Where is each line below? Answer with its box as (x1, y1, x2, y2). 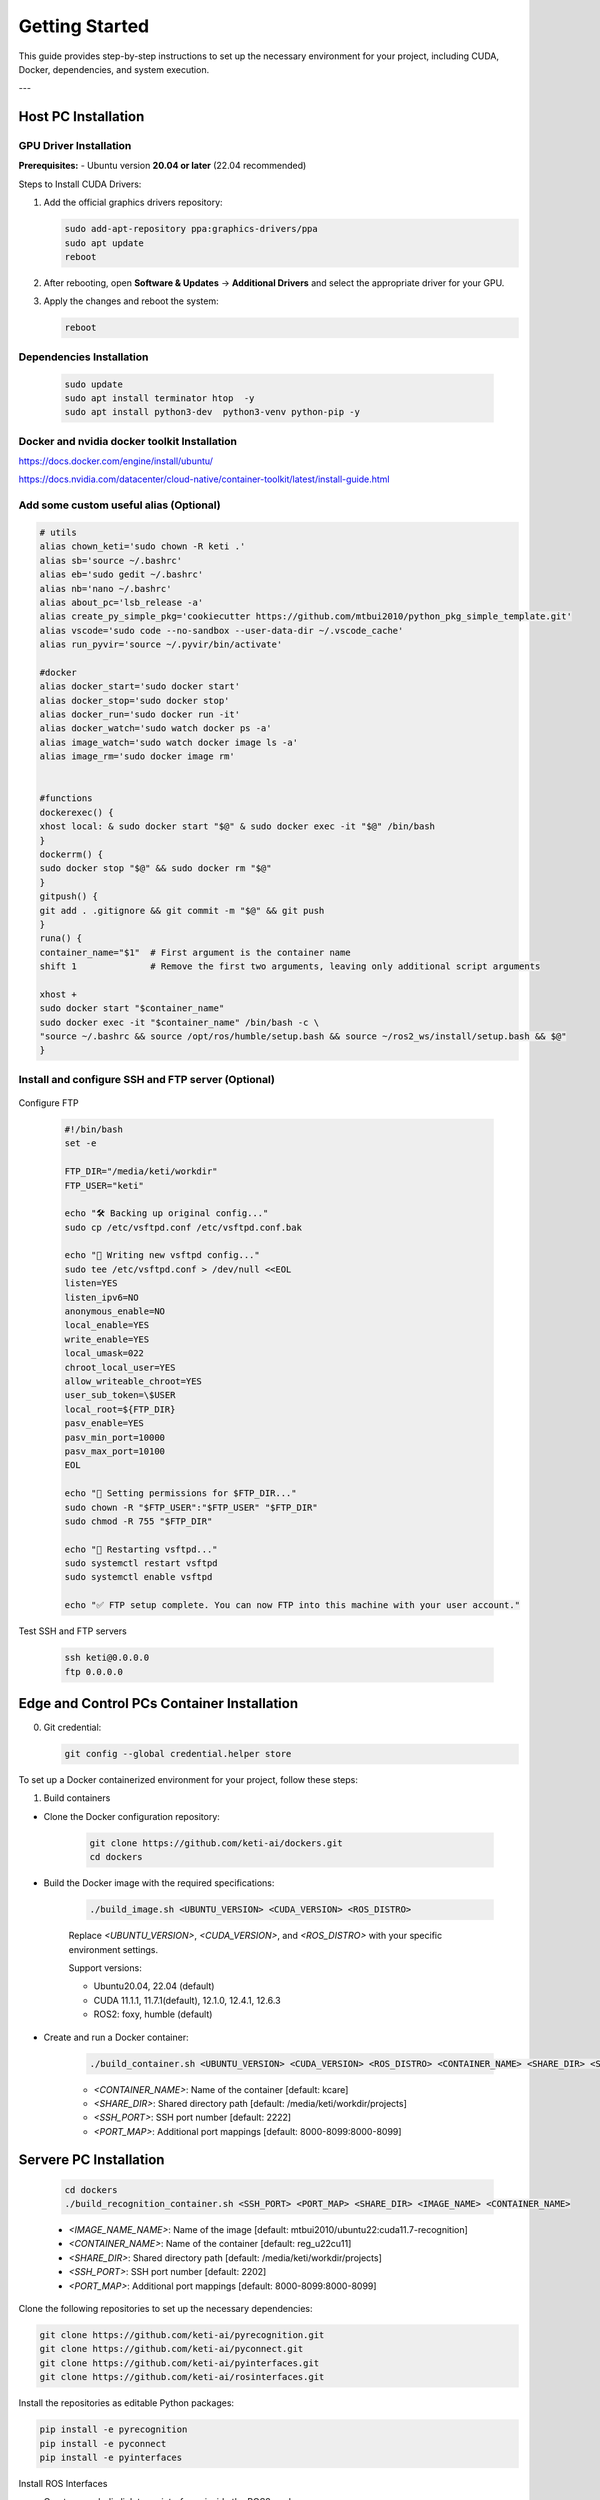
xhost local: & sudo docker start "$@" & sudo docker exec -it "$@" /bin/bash (39, 821, 435, 832)
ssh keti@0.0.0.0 (64, 1652, 150, 1664)
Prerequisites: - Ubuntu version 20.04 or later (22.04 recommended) (18, 160, 307, 172)
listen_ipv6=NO (64, 1291, 139, 1303)
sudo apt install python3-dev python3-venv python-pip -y (64, 406, 360, 418)
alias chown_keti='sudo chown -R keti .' (39, 541, 246, 552)
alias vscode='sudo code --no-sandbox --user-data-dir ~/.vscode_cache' (39, 625, 404, 636)
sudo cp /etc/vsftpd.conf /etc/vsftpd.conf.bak (64, 1221, 302, 1233)
